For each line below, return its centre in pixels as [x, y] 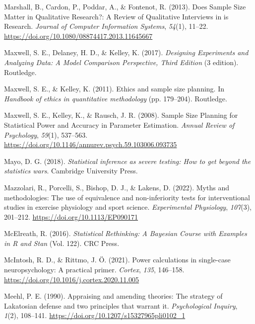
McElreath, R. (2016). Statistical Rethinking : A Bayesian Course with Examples [126, 233]
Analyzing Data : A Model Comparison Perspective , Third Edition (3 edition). [121, 62]
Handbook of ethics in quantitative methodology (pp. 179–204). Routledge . [116, 98]
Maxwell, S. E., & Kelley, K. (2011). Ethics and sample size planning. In [114, 89]
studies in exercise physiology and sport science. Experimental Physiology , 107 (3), [128, 207]
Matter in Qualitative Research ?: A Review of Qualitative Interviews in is [116, 16]
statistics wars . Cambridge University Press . [71, 171]
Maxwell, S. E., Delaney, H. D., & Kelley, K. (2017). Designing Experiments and [126, 52]
